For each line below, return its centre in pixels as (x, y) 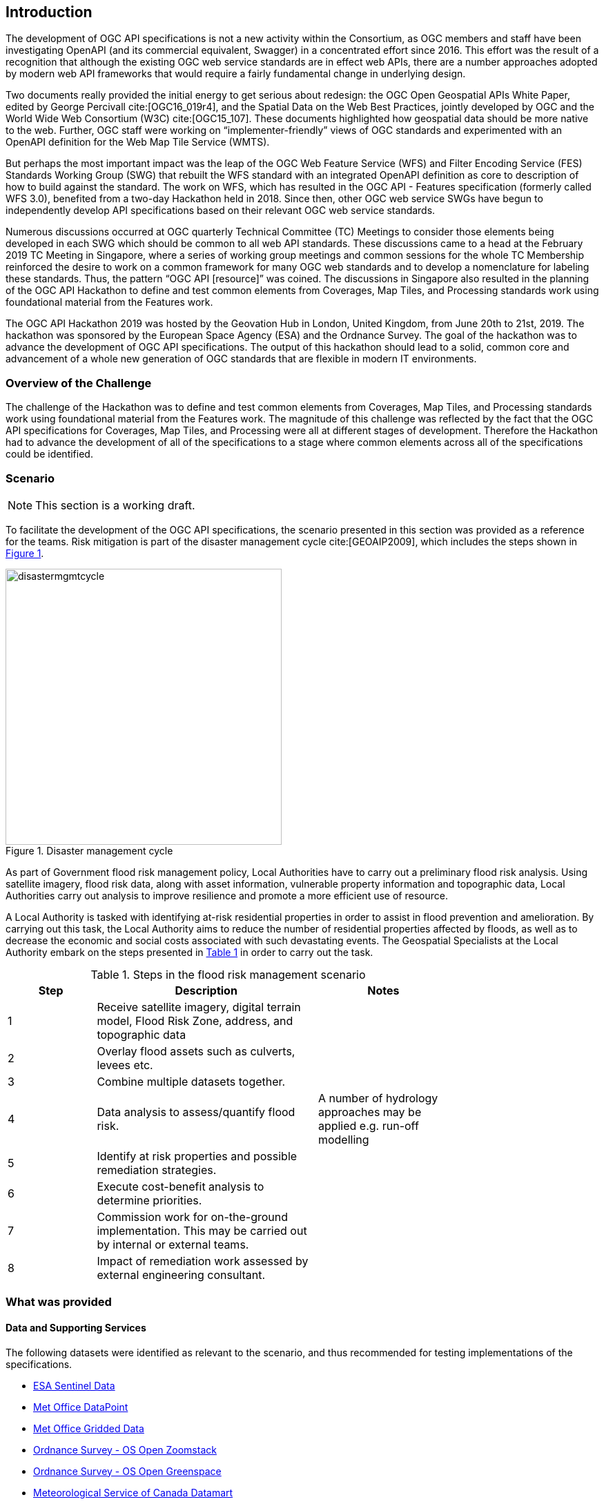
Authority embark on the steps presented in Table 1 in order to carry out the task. (189, 952)
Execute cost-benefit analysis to (181, 1186)
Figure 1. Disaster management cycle (89, 850)
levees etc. (125, 1065)
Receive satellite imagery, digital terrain (199, 1007)
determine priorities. (149, 1200)
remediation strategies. (157, 1170)
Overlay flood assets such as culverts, (196, 1051)
